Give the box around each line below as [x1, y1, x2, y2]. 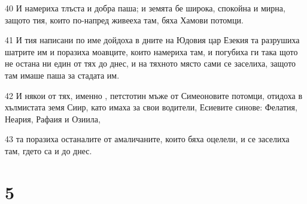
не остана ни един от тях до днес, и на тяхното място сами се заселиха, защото [5, 57, 296, 70]
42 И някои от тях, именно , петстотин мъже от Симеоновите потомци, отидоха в [5, 89, 303, 101]
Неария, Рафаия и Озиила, [5, 112, 101, 125]
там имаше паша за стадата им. [5, 68, 120, 81]
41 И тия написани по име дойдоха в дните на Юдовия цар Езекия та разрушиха [5, 34, 300, 46]
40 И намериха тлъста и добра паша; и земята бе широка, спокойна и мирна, [5, 2, 285, 14]
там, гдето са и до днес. [5, 144, 92, 157]
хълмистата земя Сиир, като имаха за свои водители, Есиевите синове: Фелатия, [5, 101, 297, 113]
